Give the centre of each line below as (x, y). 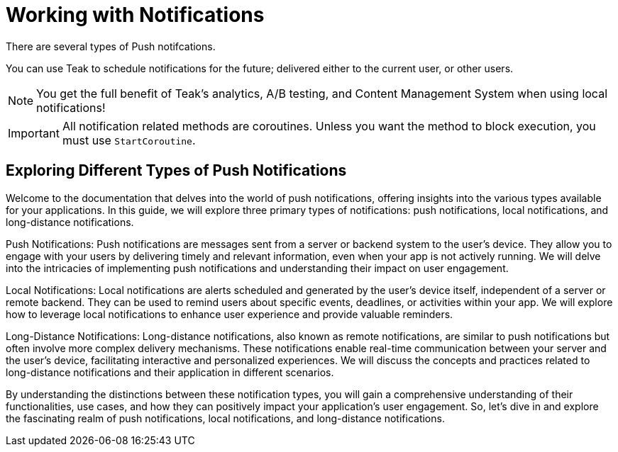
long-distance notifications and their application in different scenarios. (170, 372)
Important (34, 133)
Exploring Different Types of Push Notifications (176, 171)
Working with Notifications (135, 15)
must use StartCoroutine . (129, 140)
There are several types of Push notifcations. (111, 46)
